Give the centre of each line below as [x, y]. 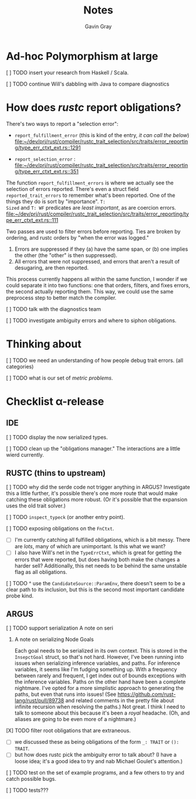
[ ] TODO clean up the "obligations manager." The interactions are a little [93, 448]
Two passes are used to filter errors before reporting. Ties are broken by [93, 231]
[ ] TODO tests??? [27, 790]
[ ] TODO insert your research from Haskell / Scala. [67, 72]
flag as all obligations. [41, 572]
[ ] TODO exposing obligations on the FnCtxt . [60, 528]
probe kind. [20, 596]
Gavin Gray [98, 26]
